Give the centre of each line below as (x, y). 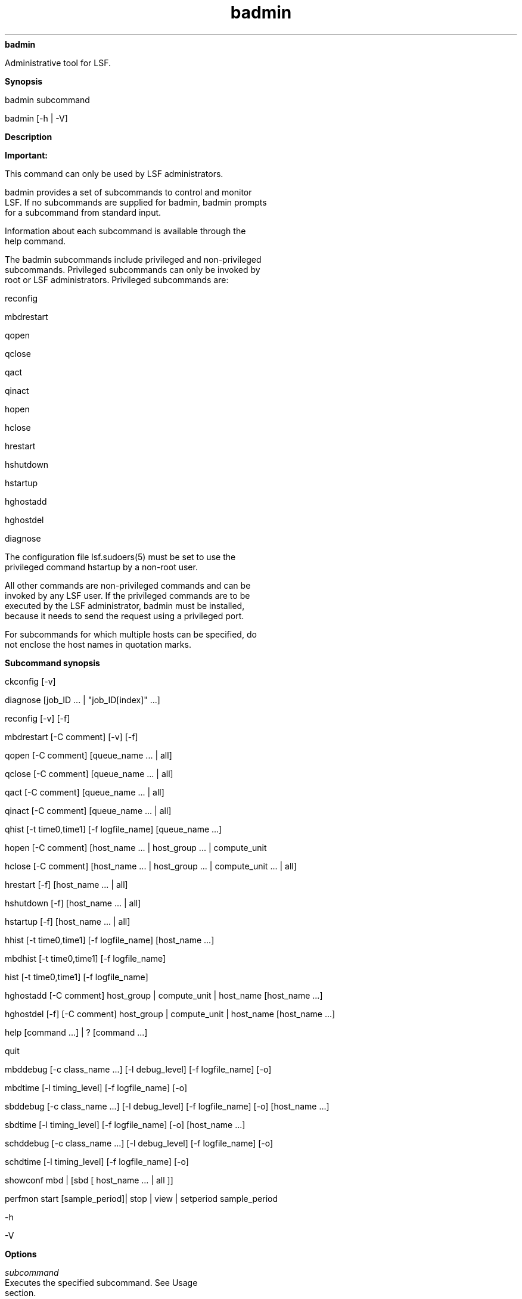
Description (29, 136)
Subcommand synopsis (52, 663)
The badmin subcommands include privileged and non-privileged (133, 259)
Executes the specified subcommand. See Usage (101, 1282)
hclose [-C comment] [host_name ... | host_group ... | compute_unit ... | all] (151, 866)
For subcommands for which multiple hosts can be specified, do (131, 634)
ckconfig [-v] (30, 681)
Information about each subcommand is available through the (125, 231)
